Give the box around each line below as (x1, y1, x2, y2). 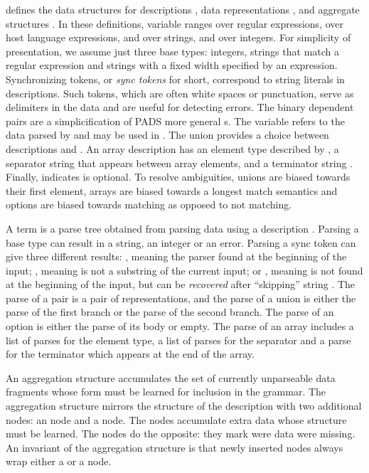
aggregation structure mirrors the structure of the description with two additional (6, 398, 362, 413)
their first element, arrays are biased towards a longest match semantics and (6, 183, 338, 198)
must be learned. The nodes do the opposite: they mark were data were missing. (6, 426, 355, 441)
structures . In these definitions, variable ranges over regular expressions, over (6, 16, 344, 31)
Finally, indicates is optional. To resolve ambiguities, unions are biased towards (6, 169, 351, 184)
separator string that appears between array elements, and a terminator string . (6, 155, 353, 170)
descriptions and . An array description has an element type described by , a (6, 141, 339, 156)
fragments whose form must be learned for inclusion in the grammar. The (6, 384, 326, 399)
